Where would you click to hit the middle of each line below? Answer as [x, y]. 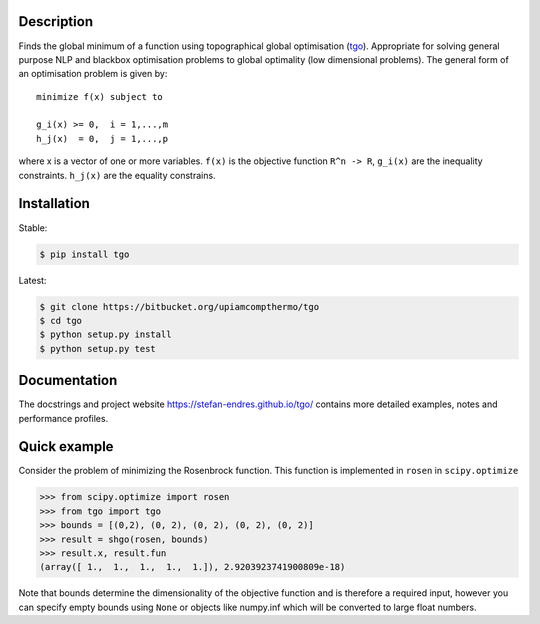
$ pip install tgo [84, 254]
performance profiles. [63, 418]
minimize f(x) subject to [100, 96]
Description [56, 21]
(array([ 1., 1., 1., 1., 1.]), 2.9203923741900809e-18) [192, 567]
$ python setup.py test [98, 348]
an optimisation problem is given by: [93, 74]
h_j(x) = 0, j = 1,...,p [102, 138]
